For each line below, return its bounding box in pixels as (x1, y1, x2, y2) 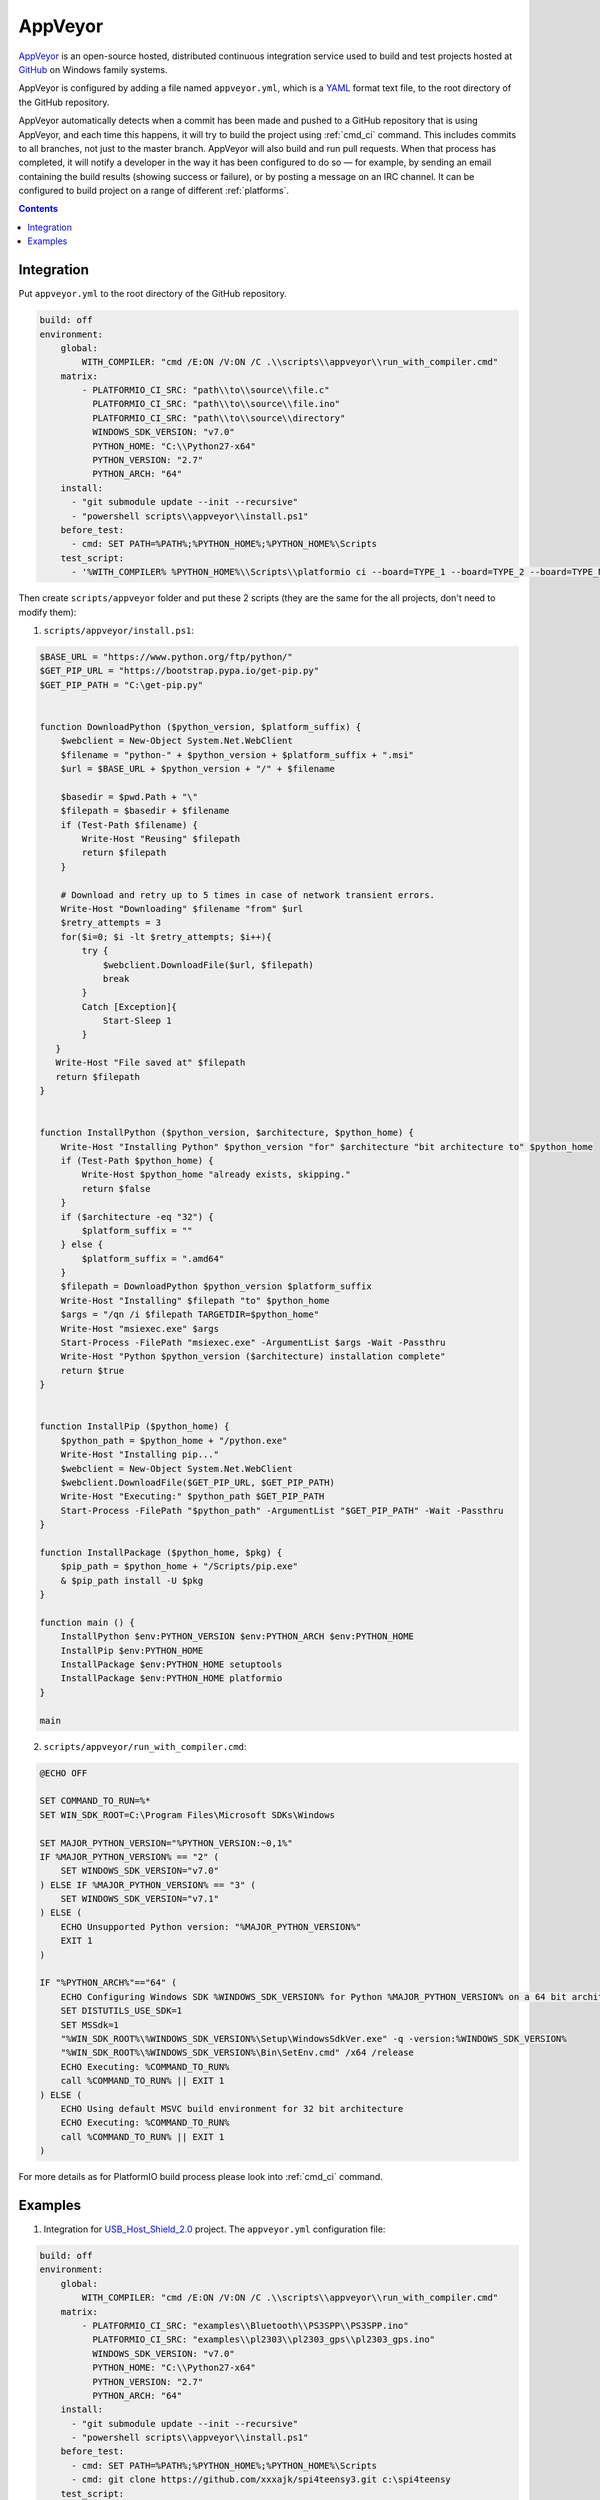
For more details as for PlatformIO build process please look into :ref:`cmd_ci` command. (18, 2171, 384, 2183)
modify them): (18, 606, 77, 618)
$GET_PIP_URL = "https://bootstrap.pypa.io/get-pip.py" (39, 665, 320, 677)
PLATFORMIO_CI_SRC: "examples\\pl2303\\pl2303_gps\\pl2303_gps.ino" (91, 2334, 435, 2345)
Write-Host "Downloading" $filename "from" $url (60, 903, 304, 914)
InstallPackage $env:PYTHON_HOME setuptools (60, 1659, 283, 1670)
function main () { (39, 1616, 135, 1628)
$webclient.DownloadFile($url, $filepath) (102, 959, 314, 970)
